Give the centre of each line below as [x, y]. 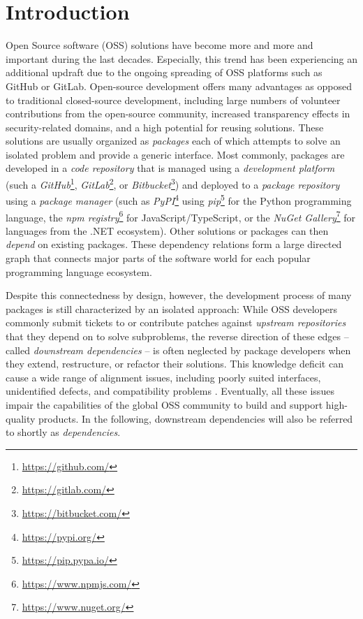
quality [21, 418]
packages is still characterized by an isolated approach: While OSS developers [171, 308]
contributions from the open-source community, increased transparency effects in [178, 114]
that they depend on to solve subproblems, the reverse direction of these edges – [177, 336]
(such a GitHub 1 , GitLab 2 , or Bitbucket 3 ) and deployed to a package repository [173, 183]
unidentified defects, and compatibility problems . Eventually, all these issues [170, 391]
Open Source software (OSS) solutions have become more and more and [160, 45]
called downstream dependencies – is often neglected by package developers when [178, 350]
